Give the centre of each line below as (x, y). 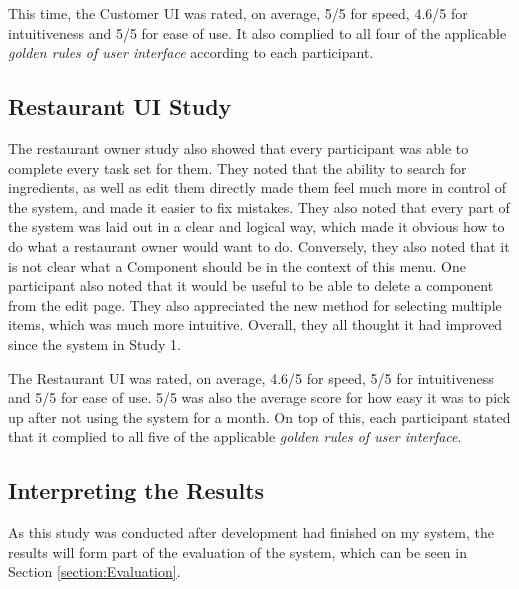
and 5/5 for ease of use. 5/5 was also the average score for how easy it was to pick (259, 397)
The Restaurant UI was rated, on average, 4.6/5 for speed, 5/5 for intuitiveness (251, 377)
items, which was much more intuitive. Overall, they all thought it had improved (255, 324)
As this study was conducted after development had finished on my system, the (251, 532)
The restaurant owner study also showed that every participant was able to (238, 147)
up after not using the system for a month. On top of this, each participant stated (259, 416)
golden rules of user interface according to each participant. (191, 52)
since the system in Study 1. (94, 343)
